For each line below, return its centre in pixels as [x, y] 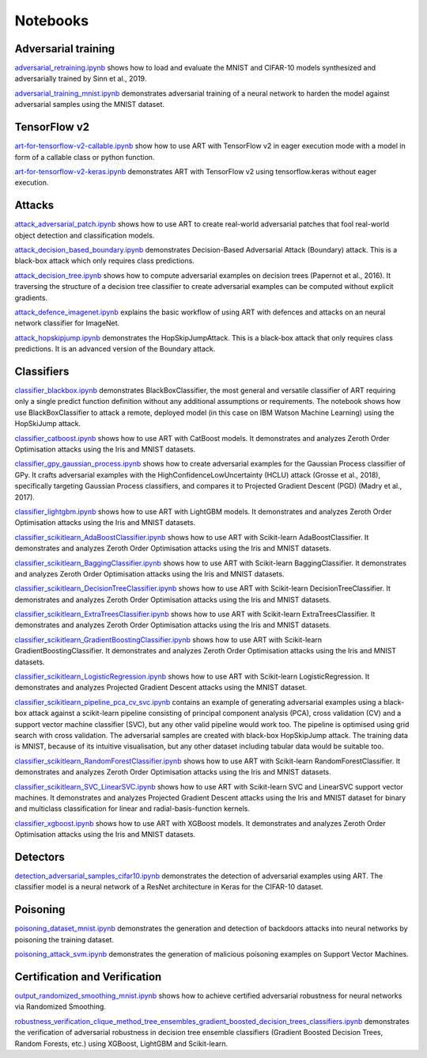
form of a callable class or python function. [85, 157]
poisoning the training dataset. [64, 939]
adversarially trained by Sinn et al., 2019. [81, 78]
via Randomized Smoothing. [60, 1007]
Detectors [40, 856]
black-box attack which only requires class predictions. [105, 261]
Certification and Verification [88, 977]
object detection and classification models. [85, 235]
